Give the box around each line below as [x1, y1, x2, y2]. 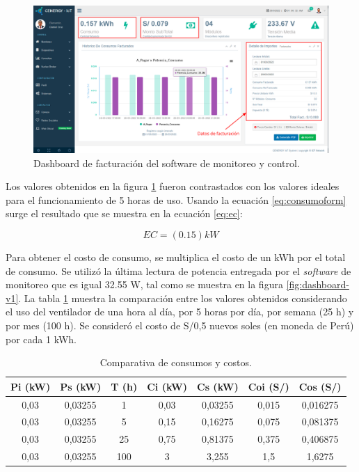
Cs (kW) [197, 379, 239, 393]
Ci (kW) [147, 379, 188, 393]
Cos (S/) [298, 379, 342, 393]
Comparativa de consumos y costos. [99, 355, 252, 370]
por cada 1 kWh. [6, 331, 77, 346]
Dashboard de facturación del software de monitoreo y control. [33, 155, 300, 170]
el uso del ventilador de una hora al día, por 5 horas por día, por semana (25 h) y [6, 304, 354, 319]
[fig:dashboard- [286, 277, 349, 292]
